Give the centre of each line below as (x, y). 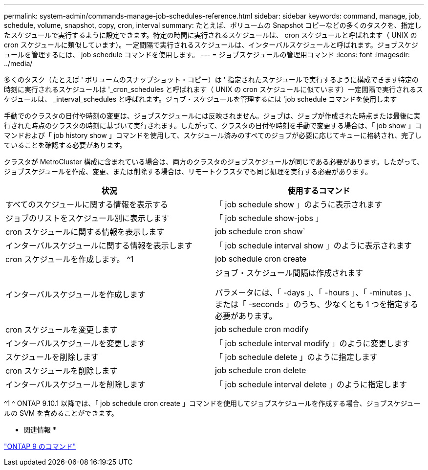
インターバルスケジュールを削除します (75, 384)
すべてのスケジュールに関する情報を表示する (87, 204)
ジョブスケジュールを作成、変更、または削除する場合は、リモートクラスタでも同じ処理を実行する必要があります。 (188, 171)
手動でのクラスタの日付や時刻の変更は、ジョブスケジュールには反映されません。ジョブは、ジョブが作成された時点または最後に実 (212, 116)
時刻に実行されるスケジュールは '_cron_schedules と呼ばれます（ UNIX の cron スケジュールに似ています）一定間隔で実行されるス (214, 89)
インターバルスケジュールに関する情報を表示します (99, 246)
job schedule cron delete (261, 370)
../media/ (18, 63)
